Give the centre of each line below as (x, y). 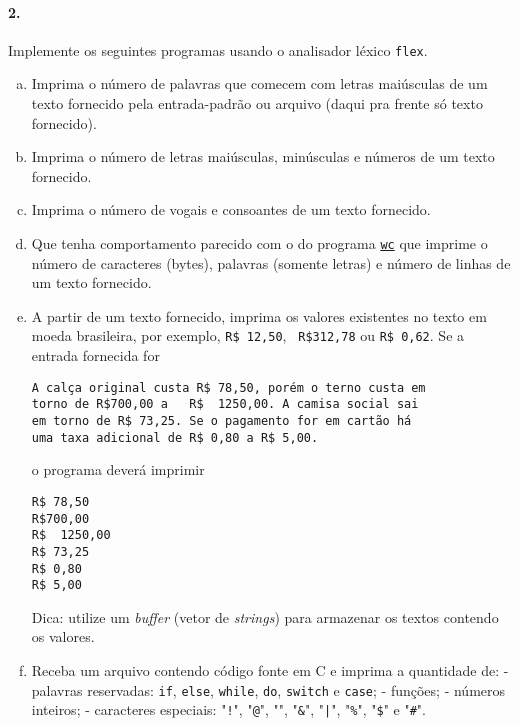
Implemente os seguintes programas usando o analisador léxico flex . (218, 49)
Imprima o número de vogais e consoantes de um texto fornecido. (231, 209)
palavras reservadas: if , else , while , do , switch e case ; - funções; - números (268, 689)
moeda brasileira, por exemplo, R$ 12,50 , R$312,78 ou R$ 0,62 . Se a (248, 335)
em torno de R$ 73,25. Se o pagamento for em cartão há (221, 421)
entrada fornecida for (95, 355)
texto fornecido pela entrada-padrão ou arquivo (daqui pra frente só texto (257, 103)
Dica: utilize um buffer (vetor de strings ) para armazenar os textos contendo (265, 616)
